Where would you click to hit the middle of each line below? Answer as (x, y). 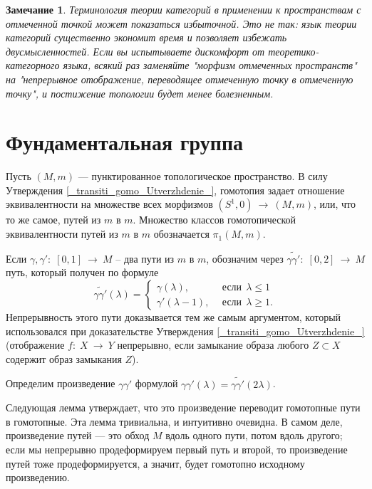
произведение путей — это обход (78, 435)
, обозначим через (245, 258)
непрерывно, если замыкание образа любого (213, 345)
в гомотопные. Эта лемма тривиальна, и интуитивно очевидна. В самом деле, (174, 421)
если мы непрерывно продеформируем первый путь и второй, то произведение (177, 449)
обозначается (181, 234)
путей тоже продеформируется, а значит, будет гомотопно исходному (155, 463)
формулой (156, 383)
